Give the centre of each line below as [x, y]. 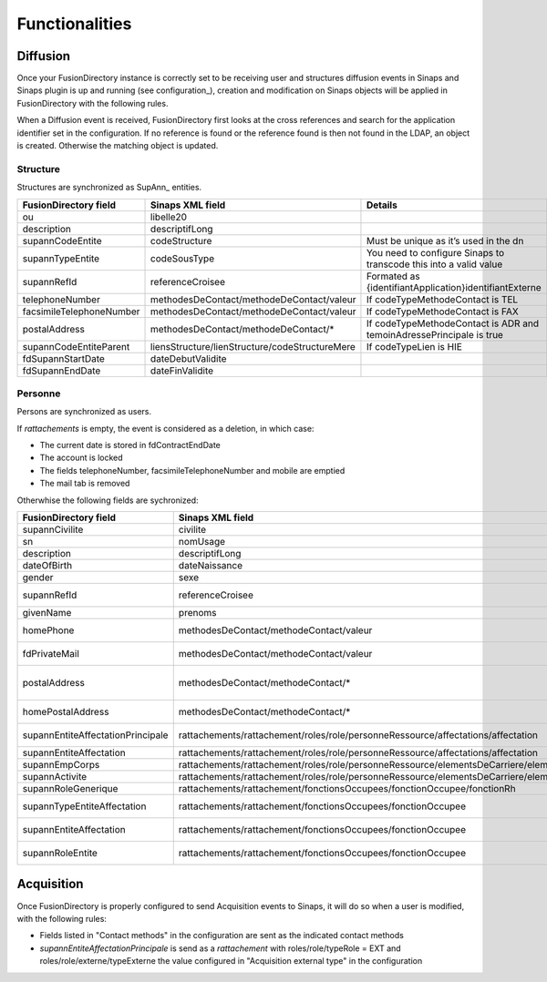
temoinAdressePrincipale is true [434, 334]
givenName [47, 613]
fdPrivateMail [51, 654]
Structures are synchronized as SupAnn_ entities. [109, 188]
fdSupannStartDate [63, 358]
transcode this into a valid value [434, 264]
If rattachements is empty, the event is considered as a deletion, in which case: [165, 428]
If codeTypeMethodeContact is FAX [442, 312]
